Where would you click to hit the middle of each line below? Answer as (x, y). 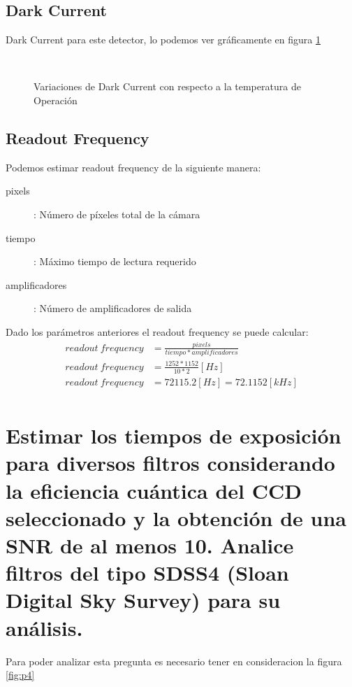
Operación (56, 100)
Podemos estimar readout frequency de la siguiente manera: (133, 167)
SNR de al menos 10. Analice (150, 545)
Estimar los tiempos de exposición (174, 435)
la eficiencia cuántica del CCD (154, 490)
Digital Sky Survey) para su (143, 600)
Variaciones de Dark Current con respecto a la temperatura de (167, 86)
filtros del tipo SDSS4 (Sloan (147, 573)
